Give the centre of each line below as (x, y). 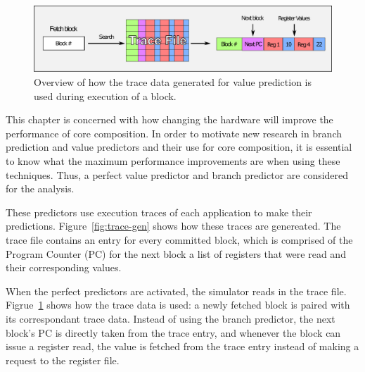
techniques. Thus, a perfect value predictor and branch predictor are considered (177, 174)
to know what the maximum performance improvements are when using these (173, 160)
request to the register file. (63, 360)
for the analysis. (40, 188)
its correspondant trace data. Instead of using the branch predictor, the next (171, 318)
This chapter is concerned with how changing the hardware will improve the (169, 119)
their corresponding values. (64, 267)
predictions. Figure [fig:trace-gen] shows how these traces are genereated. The (173, 226)
